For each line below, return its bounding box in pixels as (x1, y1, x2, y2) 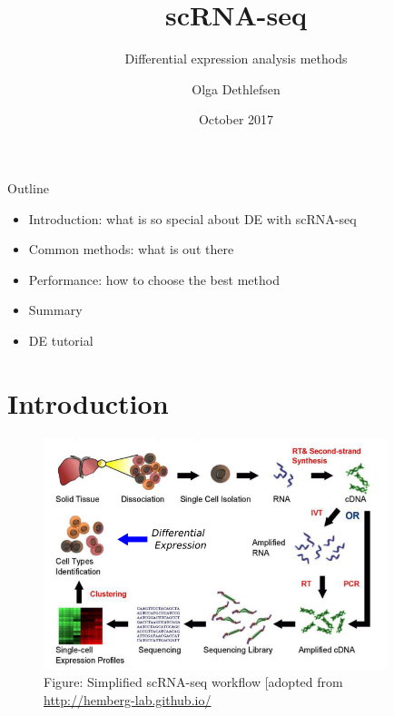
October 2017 (198, 110, 274, 129)
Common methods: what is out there (28, 240, 234, 259)
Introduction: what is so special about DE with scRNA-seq (28, 209, 357, 228)
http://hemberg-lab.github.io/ (44, 690, 212, 709)
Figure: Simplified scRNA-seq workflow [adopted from (44, 672, 343, 691)
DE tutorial (28, 330, 94, 349)
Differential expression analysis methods (124, 49, 348, 68)
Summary (28, 300, 83, 319)
